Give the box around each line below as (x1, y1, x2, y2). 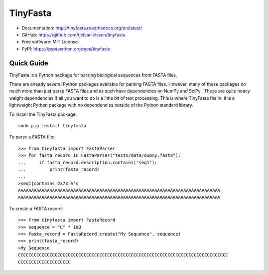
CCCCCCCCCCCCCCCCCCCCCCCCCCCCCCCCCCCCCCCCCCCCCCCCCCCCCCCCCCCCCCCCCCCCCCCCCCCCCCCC (18, 252, 229, 258)
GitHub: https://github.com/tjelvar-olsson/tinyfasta (21, 31, 126, 37)
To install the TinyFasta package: (9, 111, 77, 117)
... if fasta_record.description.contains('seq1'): (18, 160, 157, 165)
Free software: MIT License (21, 39, 78, 45)
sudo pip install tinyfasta (18, 123, 87, 128)
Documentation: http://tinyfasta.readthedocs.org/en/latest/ (21, 25, 142, 31)
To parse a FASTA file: (9, 134, 55, 140)
